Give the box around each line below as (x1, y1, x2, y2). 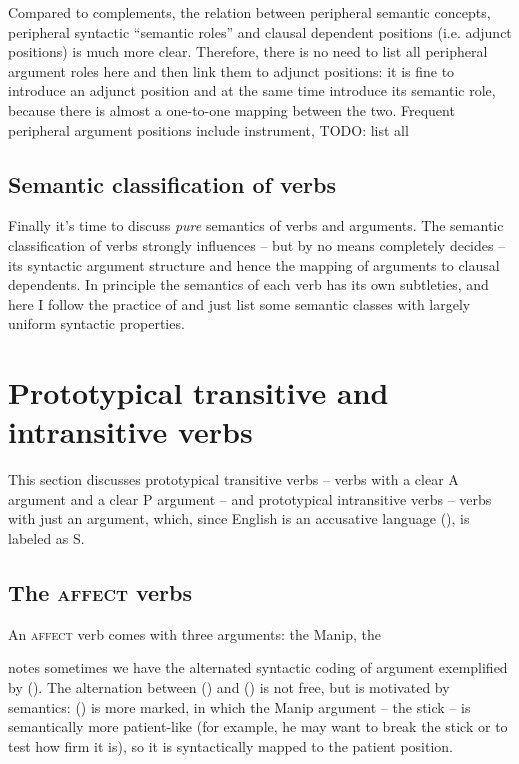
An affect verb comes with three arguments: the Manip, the (8, 623, 382, 644)
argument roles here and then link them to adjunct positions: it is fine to (8, 60, 455, 81)
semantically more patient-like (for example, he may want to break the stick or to (8, 716, 508, 737)
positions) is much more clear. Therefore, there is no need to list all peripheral (8, 41, 488, 62)
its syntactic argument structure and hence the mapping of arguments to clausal (8, 254, 500, 275)
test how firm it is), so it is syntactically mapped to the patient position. (8, 735, 453, 756)
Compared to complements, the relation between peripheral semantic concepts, (8, 2, 491, 22)
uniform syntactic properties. (8, 313, 185, 334)
